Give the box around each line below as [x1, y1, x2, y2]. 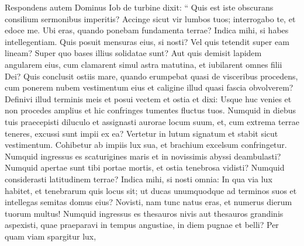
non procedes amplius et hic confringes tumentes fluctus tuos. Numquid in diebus [5, 104, 296, 116]
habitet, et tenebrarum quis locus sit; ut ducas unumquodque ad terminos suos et [5, 184, 297, 196]
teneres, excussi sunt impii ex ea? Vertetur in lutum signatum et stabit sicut [5, 127, 278, 139]
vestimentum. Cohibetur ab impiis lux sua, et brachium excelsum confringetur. [5, 138, 287, 151]
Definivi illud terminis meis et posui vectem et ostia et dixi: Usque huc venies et [5, 92, 292, 105]
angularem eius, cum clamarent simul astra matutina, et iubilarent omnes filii [5, 58, 282, 70]
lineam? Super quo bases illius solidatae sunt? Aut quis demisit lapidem [5, 47, 262, 59]
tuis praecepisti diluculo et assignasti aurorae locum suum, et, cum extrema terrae [5, 115, 299, 127]
